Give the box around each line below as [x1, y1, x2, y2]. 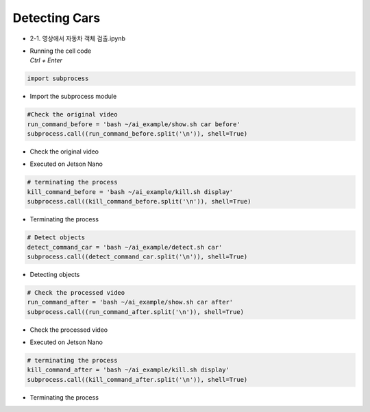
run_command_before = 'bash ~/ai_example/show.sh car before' [27, 120, 241, 128]
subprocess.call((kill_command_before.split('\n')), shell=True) [27, 197, 251, 206]
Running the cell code [29, 47, 92, 55]
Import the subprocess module [29, 93, 117, 101]
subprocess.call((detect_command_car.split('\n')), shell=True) [27, 252, 248, 260]
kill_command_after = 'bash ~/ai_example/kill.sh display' [27, 366, 230, 374]
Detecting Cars [12, 10, 101, 25]
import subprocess [27, 75, 89, 82]
